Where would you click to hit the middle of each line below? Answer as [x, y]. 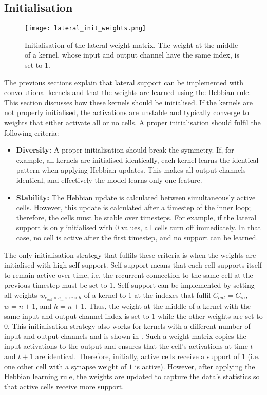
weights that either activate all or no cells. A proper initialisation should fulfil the [132, 123]
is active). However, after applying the [195, 366]
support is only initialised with [64, 227]
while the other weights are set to [210, 316]
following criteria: [32, 132]
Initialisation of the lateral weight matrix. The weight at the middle [131, 44]
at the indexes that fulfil [173, 295]
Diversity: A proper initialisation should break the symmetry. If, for [125, 150]
